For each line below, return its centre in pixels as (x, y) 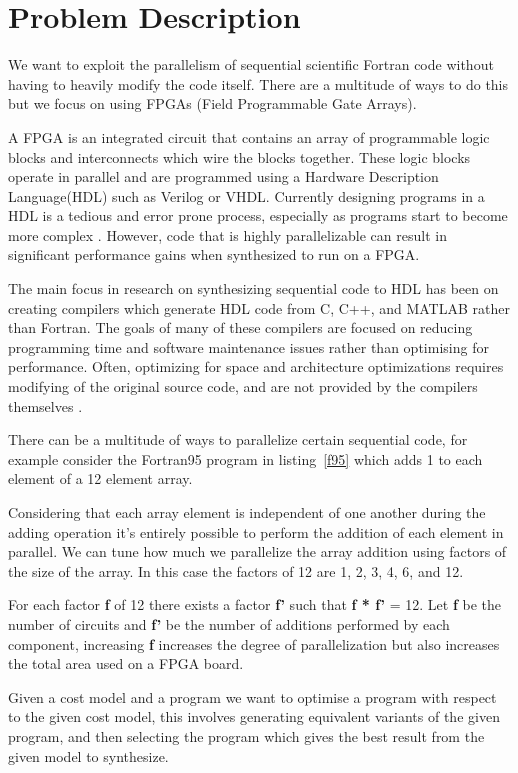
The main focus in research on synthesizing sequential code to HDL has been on (253, 288)
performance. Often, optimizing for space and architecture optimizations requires (256, 366)
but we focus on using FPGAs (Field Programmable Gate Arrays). (212, 103)
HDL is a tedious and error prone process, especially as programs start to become (258, 215)
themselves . (45, 405)
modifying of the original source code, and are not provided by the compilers (243, 386)
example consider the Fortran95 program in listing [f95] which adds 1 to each (245, 458)
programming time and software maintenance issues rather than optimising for (248, 346)
